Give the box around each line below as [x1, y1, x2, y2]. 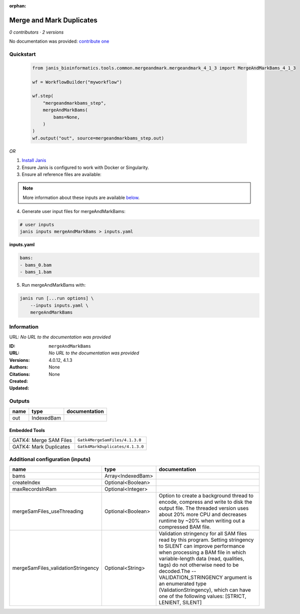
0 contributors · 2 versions [9, 29, 64, 35]
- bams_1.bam [19, 269, 52, 275]
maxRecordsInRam [12, 486, 57, 493]
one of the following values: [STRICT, [158, 593, 246, 600]
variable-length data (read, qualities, [158, 555, 244, 562]
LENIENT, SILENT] [158, 599, 202, 606]
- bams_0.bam [19, 262, 52, 268]
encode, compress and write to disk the [158, 499, 252, 506]
